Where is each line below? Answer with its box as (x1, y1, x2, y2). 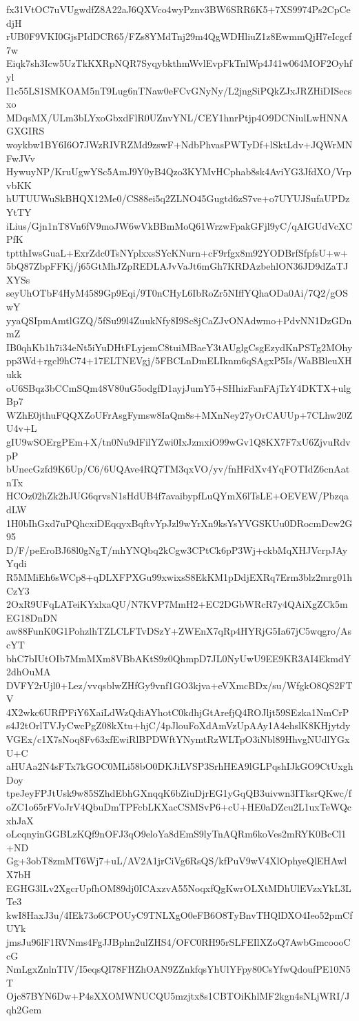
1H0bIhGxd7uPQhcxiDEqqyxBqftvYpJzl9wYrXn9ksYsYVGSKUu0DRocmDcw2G (6, 515, 353, 530)
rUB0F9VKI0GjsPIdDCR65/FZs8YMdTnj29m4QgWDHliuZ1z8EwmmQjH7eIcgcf (6, 29, 352, 43)
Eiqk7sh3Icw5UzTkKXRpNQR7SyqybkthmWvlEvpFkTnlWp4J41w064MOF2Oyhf (6, 56, 353, 70)
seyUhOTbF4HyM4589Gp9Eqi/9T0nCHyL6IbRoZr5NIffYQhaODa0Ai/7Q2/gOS (6, 286, 348, 300)
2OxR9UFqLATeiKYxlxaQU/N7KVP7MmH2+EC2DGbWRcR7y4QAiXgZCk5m (6, 597, 348, 611)
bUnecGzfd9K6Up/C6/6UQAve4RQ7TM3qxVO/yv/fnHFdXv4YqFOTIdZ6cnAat (6, 462, 350, 476)
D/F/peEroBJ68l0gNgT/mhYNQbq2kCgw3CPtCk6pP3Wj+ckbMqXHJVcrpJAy (6, 542, 348, 557)
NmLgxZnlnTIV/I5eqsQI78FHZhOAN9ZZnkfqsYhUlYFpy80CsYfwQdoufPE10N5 (6, 962, 351, 976)
